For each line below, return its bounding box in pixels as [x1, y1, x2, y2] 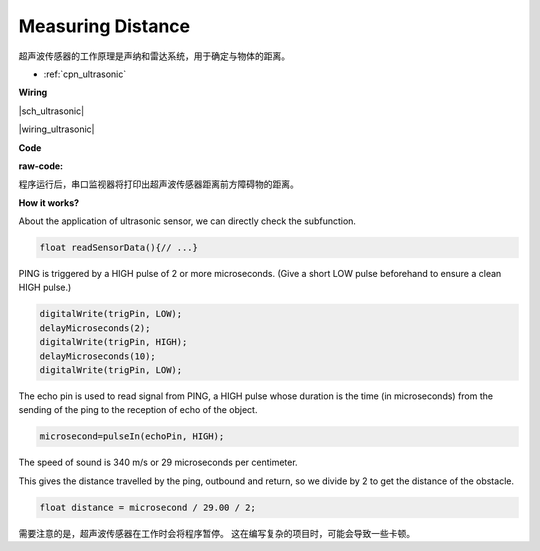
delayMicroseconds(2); [39, 322, 151, 334]
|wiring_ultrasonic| [18, 123, 95, 135]
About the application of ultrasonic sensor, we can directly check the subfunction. [18, 215, 357, 227]
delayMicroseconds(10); [39, 350, 157, 362]
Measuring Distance [18, 15, 190, 37]
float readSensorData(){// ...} [39, 242, 199, 254]
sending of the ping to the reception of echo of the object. [18, 404, 258, 416]
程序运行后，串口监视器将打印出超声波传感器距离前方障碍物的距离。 [18, 178, 299, 190]
